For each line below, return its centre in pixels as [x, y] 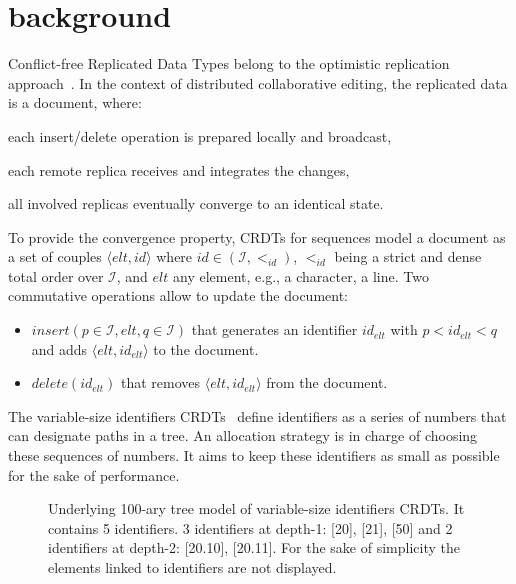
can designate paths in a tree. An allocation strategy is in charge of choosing [243, 435]
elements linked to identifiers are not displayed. [192, 567]
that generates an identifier [274, 329]
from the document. [327, 382]
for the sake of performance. [94, 474]
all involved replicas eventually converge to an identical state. [196, 203]
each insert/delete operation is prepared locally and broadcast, [200, 135]
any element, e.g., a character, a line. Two [300, 275]
